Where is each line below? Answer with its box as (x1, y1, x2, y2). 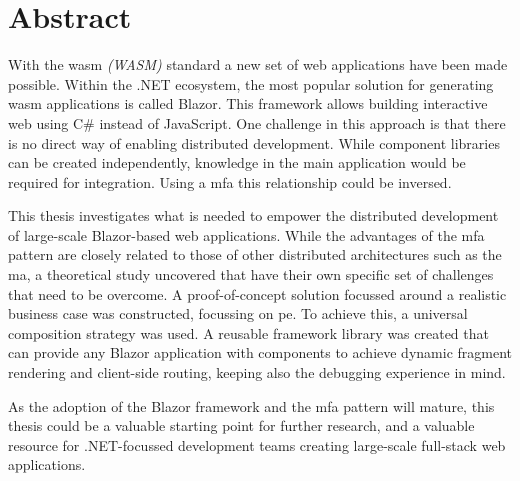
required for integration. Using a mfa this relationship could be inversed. (8, 171, 452, 192)
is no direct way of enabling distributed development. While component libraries (8, 132, 500, 153)
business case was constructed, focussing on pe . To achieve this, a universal (8, 303, 468, 324)
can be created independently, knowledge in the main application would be (8, 152, 466, 173)
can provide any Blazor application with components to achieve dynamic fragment (8, 342, 512, 363)
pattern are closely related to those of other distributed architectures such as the (8, 244, 502, 265)
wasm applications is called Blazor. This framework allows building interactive (8, 93, 488, 114)
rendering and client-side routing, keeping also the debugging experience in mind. (8, 362, 506, 383)
